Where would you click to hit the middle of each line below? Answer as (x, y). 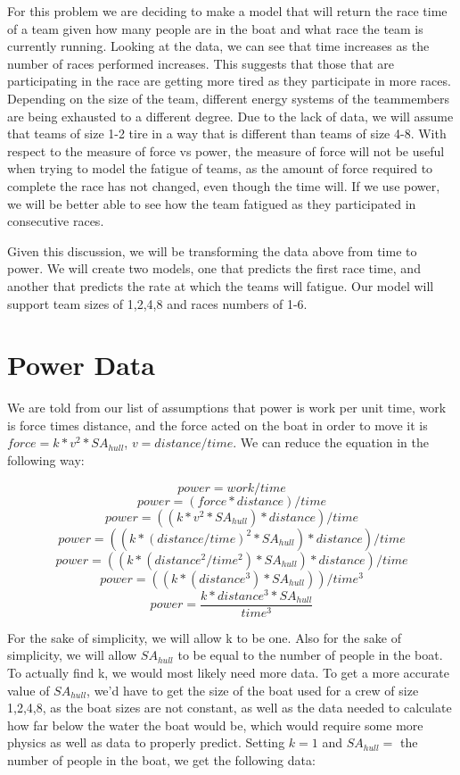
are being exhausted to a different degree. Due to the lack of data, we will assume (230, 116)
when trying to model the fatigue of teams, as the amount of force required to (220, 168)
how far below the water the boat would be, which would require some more (215, 725)
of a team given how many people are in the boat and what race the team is (215, 28)
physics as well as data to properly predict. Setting (146, 742)
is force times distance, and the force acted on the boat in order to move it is (218, 425)
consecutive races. (56, 221)
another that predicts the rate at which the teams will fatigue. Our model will (221, 285)
